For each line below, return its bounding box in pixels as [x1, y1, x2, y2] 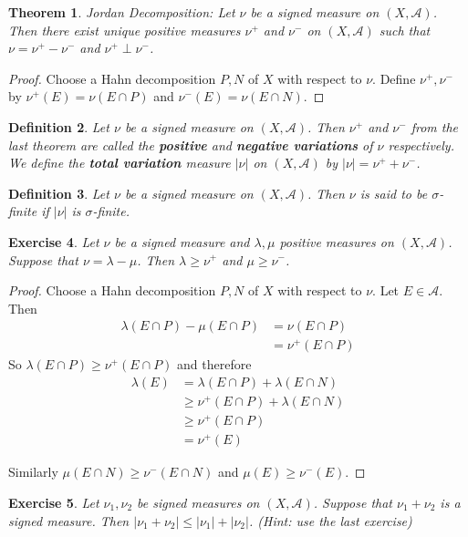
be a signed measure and [114, 232, 250, 251]
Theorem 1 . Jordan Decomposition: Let [8, 3, 235, 21]
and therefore [177, 355, 252, 374]
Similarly [8, 462, 58, 481]
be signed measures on [137, 493, 260, 511]
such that [379, 20, 431, 39]
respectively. [388, 135, 454, 154]
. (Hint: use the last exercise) [248, 511, 412, 530]
